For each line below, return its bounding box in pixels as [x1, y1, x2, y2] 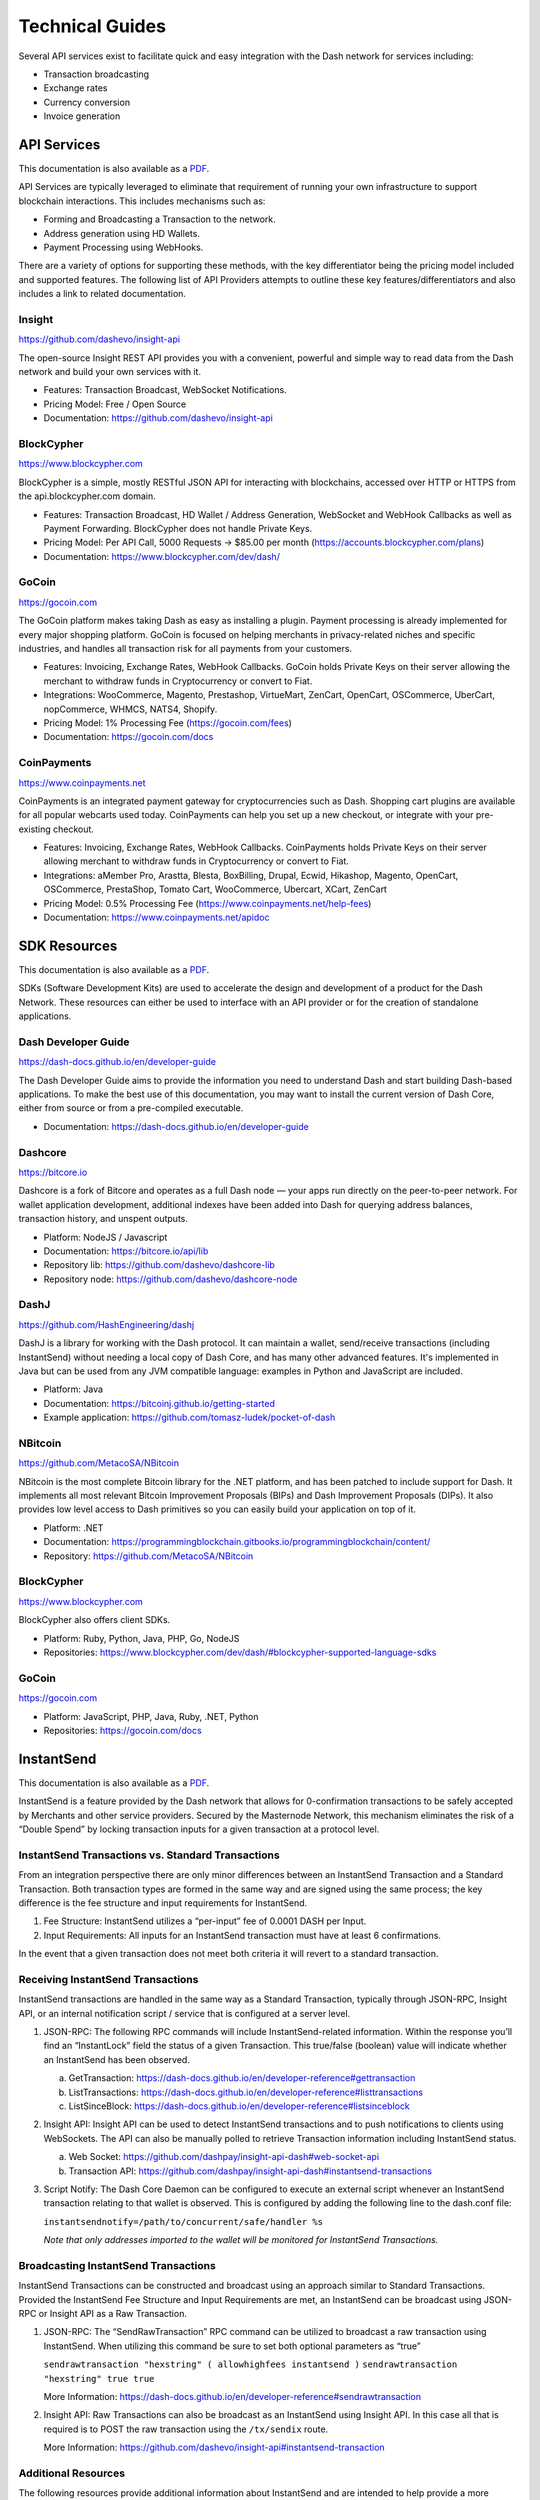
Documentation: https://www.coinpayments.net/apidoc [43, 911, 270, 924]
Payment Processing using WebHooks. [43, 241, 204, 253]
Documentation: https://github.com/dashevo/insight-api [43, 412, 274, 424]
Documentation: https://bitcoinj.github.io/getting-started [43, 1397, 275, 1409]
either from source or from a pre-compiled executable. [18, 1102, 244, 1114]
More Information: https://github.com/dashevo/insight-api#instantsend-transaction [43, 2441, 385, 2454]
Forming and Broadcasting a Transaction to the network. [43, 213, 277, 225]
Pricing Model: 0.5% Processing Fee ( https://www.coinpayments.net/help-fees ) [43, 897, 372, 909]
